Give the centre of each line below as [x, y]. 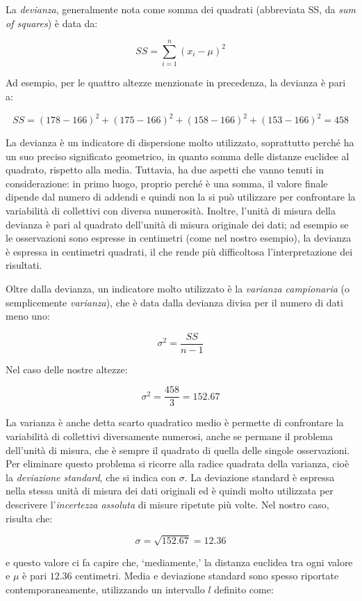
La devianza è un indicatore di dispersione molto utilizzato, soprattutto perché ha [180, 142]
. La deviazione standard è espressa [260, 477]
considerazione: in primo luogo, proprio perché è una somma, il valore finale [167, 183]
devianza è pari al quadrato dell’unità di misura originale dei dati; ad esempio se [177, 224]
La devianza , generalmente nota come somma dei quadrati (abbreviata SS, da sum [181, 9]
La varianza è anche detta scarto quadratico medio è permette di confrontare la [175, 422]
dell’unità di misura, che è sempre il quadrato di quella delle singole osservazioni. [178, 450]
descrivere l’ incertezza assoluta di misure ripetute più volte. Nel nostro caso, [167, 504]
